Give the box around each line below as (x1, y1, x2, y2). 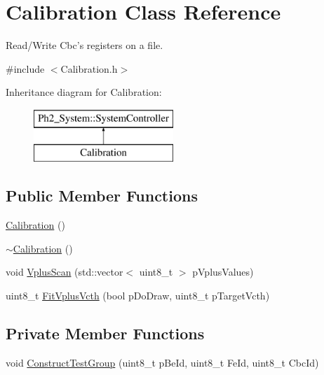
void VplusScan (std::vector (6, 264, 123, 279)
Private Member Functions (6, 323, 205, 344)
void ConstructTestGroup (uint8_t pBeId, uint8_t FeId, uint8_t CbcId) (6, 355, 319, 369)
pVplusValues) (192, 264, 254, 279)
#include (6, 61, 45, 76)
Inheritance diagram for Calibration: (6, 85, 162, 99)
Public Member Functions (6, 185, 198, 206)
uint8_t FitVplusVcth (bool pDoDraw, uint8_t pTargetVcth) (6, 288, 270, 303)
